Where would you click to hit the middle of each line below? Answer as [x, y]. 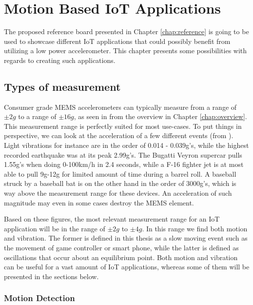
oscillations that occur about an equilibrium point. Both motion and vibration [121, 257]
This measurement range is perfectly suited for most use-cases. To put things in [123, 126]
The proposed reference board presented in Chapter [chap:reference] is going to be [126, 31]
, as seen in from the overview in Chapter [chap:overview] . [160, 116]
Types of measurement [62, 86]
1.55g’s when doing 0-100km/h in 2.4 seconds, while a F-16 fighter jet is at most [124, 164]
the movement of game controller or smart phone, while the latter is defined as [121, 248]
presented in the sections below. [51, 276]
